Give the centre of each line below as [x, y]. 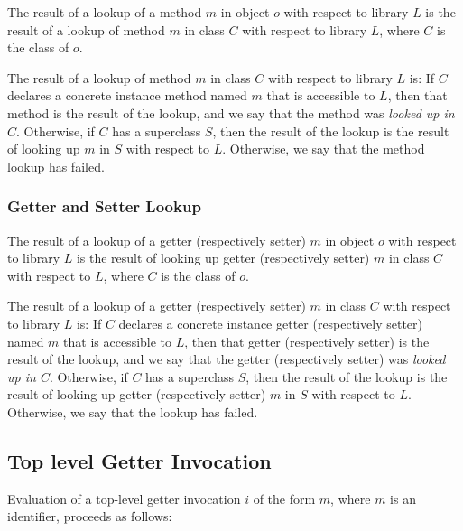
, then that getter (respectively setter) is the [307, 341]
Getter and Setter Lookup [104, 206]
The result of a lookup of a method [105, 12]
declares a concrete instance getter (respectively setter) [271, 323]
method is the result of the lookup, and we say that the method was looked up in [231, 112]
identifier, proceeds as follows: [90, 516]
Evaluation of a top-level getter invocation [124, 498]
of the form [284, 498]
